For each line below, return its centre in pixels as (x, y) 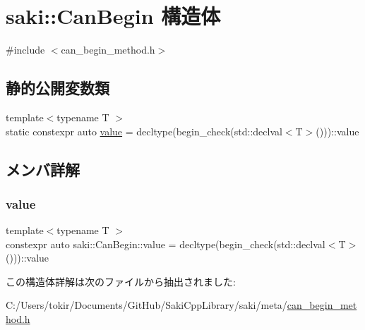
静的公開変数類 (58, 88)
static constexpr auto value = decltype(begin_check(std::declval (144, 131)
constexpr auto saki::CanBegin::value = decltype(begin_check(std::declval (166, 244)
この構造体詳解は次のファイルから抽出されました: (121, 281)
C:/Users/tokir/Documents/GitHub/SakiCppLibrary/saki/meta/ (146, 305)
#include (25, 50)
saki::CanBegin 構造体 (113, 16)
